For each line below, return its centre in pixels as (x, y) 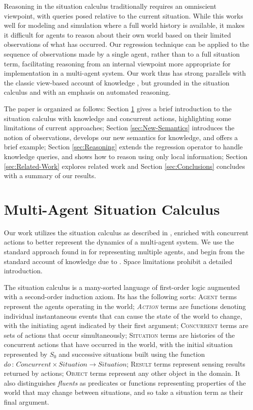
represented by (26, 354)
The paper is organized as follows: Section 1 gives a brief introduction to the (118, 108)
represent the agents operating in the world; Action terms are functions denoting (125, 306)
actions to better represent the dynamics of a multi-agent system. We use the (119, 242)
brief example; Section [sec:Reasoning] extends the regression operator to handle (123, 147)
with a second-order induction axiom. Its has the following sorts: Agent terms (120, 297)
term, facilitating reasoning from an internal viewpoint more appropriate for (117, 63)
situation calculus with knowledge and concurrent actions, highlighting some (118, 118)
